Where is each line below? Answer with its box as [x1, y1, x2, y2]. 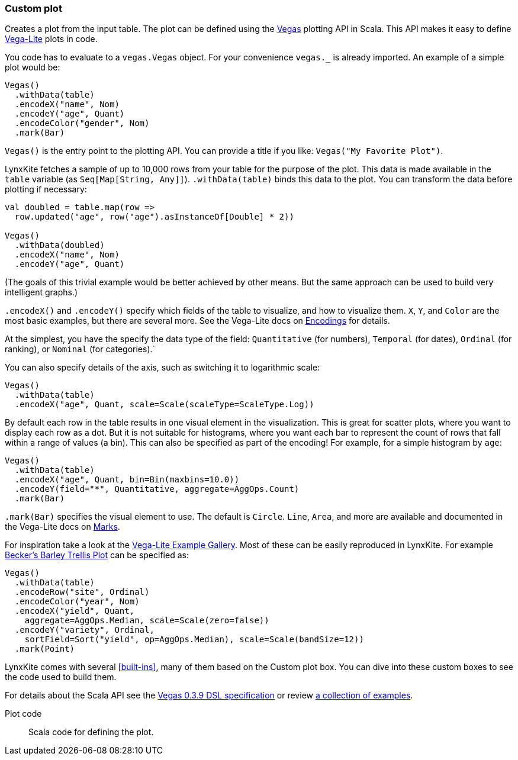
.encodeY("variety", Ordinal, [14, 625, 155, 635]
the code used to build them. [5, 672, 117, 682]
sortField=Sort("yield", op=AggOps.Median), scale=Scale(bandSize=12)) [24, 635, 364, 645]
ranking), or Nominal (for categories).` [5, 344, 156, 355]
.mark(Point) [14, 644, 75, 654]
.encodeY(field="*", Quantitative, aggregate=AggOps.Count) [14, 484, 300, 494]
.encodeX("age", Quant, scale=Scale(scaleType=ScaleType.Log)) [14, 400, 314, 410]
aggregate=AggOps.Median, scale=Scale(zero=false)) [24, 616, 269, 626]
